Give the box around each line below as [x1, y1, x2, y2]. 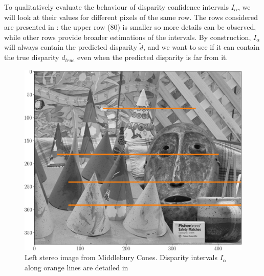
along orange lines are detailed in [25, 262, 128, 272]
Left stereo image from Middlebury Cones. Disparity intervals [25, 252, 217, 263]
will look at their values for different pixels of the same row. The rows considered [4, 11, 258, 22]
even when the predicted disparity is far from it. [77, 52, 228, 63]
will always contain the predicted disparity [4, 42, 138, 52]
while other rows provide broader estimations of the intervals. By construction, [4, 31, 251, 42]
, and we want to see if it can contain [143, 42, 260, 52]
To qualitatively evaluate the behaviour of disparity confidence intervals [4, 2, 229, 12]
